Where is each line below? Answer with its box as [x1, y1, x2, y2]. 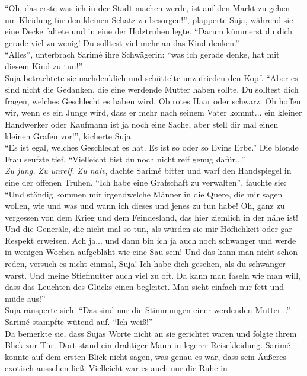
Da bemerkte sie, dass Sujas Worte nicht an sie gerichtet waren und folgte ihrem [5, 327, 297, 339]
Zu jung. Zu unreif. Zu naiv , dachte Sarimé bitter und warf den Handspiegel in [5, 164, 292, 177]
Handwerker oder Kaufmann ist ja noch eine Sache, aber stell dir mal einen [5, 117, 279, 130]
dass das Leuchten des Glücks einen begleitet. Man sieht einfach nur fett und [5, 281, 284, 293]
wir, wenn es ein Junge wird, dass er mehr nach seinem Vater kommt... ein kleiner [5, 106, 302, 119]
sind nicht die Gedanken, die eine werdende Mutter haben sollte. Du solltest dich [5, 83, 299, 95]
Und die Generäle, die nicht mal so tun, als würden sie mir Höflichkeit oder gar [5, 222, 293, 235]
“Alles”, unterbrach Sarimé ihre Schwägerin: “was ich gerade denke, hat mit [5, 48, 280, 60]
